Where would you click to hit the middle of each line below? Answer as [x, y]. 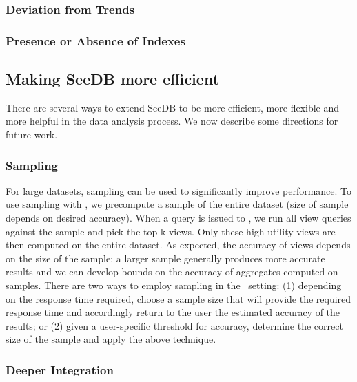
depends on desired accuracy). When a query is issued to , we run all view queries [178, 218]
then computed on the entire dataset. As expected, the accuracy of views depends [178, 245]
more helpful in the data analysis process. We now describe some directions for [172, 121]
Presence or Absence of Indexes [95, 40]
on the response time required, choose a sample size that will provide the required [178, 298]
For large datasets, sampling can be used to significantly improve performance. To [179, 190]
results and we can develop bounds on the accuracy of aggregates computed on [172, 272]
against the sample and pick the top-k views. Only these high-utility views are [171, 231]
